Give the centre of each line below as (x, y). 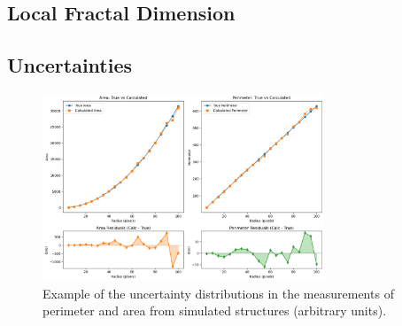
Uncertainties (70, 65)
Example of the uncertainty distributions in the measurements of (218, 293)
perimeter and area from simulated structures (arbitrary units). (215, 310)
